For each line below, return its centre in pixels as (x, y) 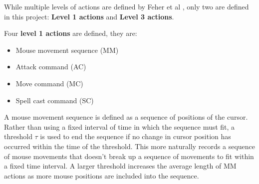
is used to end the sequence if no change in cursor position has (135, 136)
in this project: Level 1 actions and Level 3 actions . (89, 16)
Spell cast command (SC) (55, 100)
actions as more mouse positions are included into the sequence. (102, 175)
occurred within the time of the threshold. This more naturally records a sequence (130, 146)
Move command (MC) (49, 83)
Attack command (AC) (51, 67)
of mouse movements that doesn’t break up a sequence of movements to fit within (129, 156)
